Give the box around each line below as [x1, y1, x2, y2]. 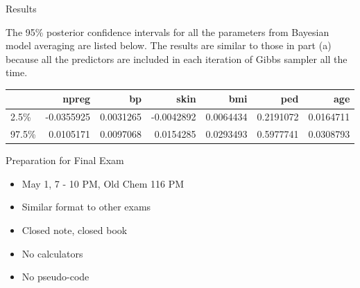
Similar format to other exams [22, 199, 151, 214]
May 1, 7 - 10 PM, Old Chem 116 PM [22, 176, 185, 190]
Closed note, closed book [22, 223, 128, 237]
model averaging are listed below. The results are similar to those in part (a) [6, 38, 332, 53]
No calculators [22, 246, 83, 260]
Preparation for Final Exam [6, 153, 124, 168]
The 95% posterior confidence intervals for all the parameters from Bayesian [6, 24, 329, 39]
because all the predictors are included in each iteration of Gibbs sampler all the [6, 51, 348, 66]
